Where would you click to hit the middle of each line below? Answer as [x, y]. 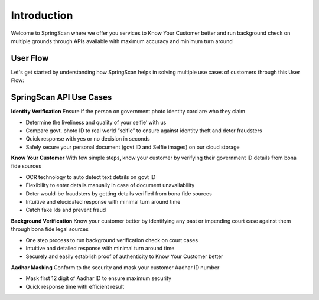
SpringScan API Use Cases [61, 97]
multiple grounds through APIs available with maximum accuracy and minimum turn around [122, 41]
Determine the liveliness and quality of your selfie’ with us [96, 122]
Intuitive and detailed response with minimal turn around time [100, 248]
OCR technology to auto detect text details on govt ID [91, 177]
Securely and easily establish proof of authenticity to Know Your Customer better [125, 256]
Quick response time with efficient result [75, 286]
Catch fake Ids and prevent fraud [66, 210]
